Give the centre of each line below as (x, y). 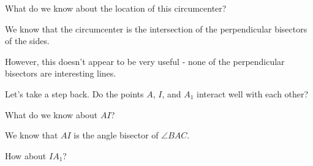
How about (26, 155)
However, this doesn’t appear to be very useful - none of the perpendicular (145, 61)
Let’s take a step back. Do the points (74, 93)
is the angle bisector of (116, 135)
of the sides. (27, 41)
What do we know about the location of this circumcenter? (116, 8)
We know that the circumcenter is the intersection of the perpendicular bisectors (156, 28)
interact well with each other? (253, 93)
